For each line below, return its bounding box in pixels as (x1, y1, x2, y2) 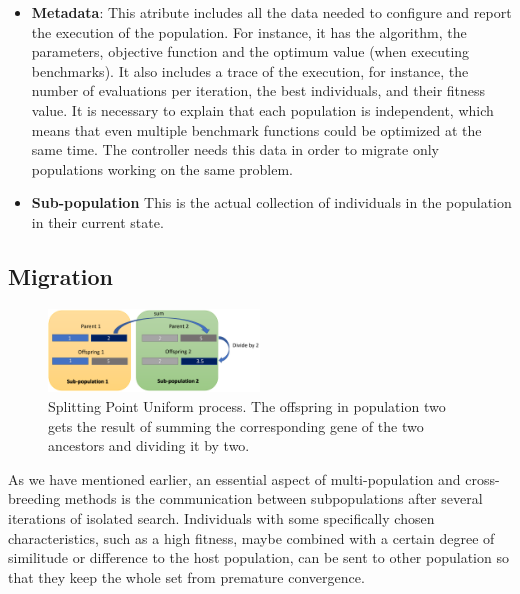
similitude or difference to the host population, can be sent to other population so (8, 547, 509, 568)
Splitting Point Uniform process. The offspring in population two (48, 395, 446, 416)
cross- (465, 468, 500, 489)
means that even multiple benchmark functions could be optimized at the (31, 119, 482, 140)
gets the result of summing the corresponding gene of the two (48, 415, 424, 436)
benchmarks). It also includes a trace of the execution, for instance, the (31, 60, 469, 81)
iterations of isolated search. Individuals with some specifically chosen (8, 507, 435, 528)
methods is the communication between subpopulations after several (64, 488, 483, 509)
